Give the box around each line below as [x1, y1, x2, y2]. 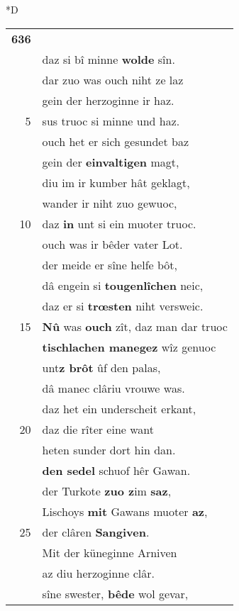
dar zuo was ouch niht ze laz [42, 71, 184, 88]
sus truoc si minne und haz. [42, 112, 180, 129]
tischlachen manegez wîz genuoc [42, 338, 216, 355]
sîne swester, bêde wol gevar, [42, 585, 189, 602]
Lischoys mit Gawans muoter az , [42, 503, 208, 520]
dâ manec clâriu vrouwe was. [42, 379, 185, 396]
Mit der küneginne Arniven [42, 544, 177, 561]
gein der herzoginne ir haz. [42, 91, 174, 108]
